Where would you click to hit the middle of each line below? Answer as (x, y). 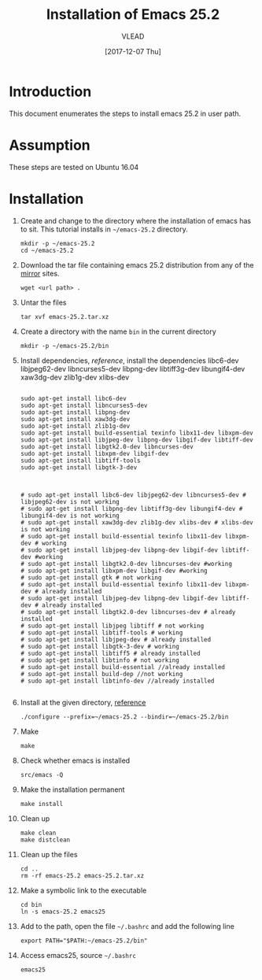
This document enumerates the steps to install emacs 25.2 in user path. (125, 113)
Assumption (50, 145)
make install (42, 804)
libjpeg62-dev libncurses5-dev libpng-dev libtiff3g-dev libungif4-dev (133, 368)
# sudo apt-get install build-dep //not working (101, 674)
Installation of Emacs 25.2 (133, 15)
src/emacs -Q (42, 775)
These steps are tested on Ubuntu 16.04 (74, 167)
